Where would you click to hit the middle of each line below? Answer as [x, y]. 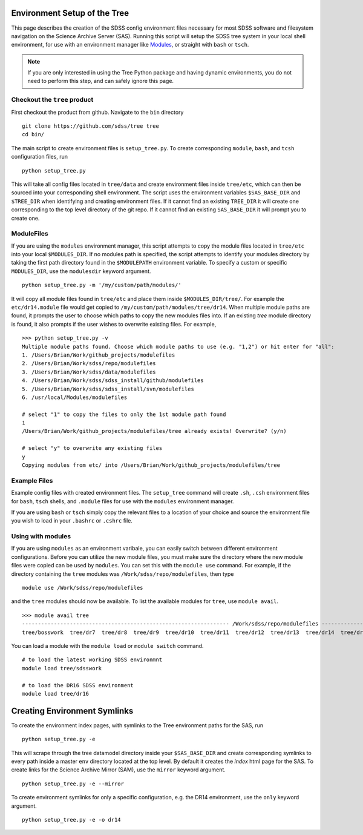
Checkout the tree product [52, 100]
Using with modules [41, 536]
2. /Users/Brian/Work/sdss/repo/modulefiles [89, 364]
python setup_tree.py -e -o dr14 [71, 820]
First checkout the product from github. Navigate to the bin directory [97, 112]
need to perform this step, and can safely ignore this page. [101, 81]
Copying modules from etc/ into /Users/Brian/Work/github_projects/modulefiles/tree [151, 465]
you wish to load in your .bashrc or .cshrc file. [72, 521]
